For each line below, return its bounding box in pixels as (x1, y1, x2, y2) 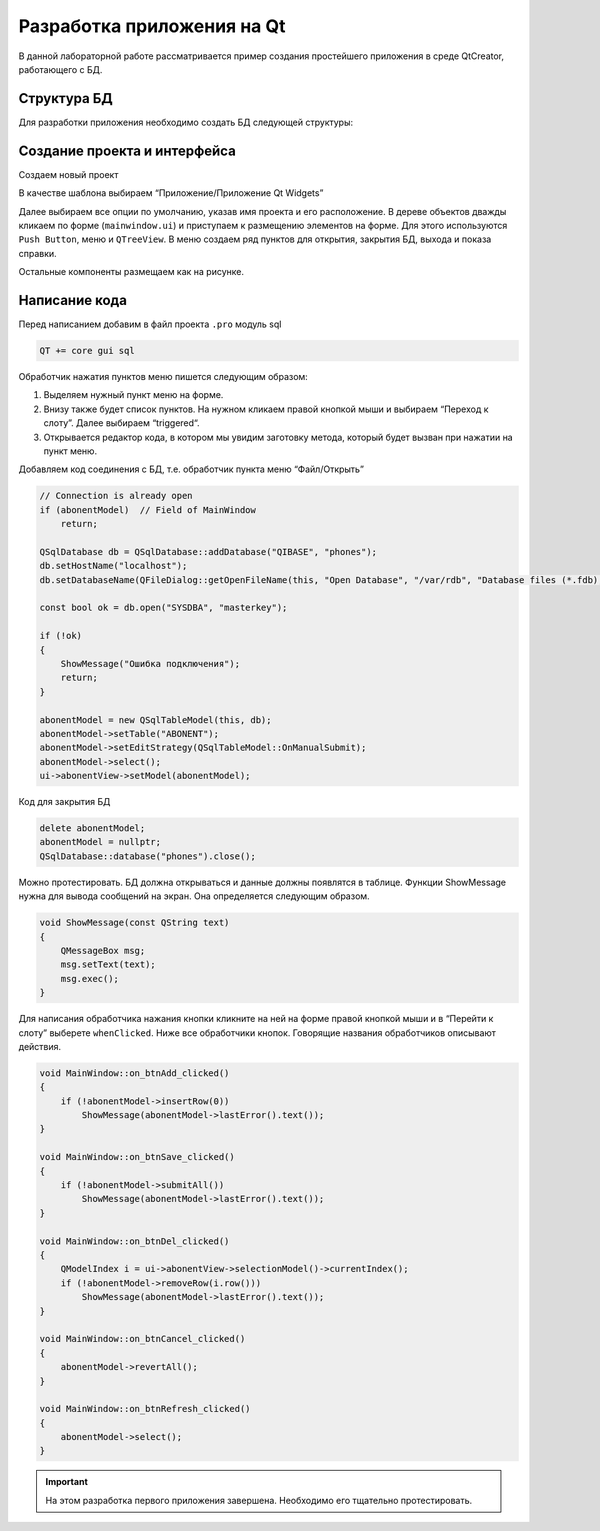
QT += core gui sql (39, 345, 135, 356)
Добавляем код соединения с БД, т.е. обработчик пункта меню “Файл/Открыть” (18, 463, 365, 475)
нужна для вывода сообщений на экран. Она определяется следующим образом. (18, 890, 370, 902)
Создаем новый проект (18, 168, 119, 180)
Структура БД (18, 90, 114, 107)
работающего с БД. (18, 63, 103, 75)
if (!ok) (39, 630, 83, 642)
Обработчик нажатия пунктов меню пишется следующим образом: (18, 370, 309, 382)
